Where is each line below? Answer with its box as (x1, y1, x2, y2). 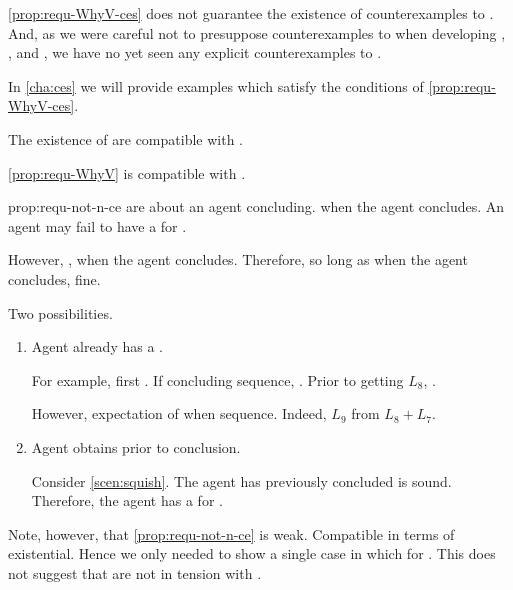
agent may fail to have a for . (8, 215, 187, 236)
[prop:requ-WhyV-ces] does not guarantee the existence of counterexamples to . (8, 3, 494, 23)
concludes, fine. (8, 268, 101, 289)
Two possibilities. (8, 302, 113, 323)
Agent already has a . (31, 336, 163, 357)
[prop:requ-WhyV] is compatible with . (8, 162, 246, 183)
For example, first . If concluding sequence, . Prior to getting (31, 369, 404, 390)
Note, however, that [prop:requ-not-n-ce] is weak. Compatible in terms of (8, 523, 455, 544)
